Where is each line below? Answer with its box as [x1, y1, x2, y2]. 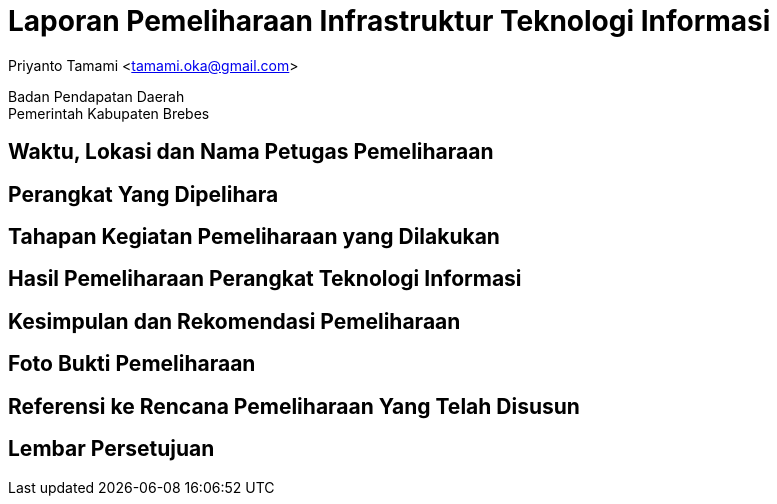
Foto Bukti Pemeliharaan [8, 351, 256, 377]
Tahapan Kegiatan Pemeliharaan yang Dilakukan [8, 224, 500, 250]
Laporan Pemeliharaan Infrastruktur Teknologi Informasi [8, 4, 771, 38]
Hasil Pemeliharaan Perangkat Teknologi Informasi [8, 266, 522, 292]
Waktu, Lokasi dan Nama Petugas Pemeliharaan [8, 139, 494, 165]
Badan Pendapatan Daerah [8, 87, 185, 105]
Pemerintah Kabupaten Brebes [8, 104, 210, 122]
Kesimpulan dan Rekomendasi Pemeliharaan [8, 308, 461, 334]
